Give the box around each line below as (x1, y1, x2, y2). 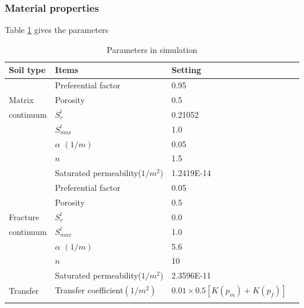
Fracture (9, 210, 39, 223)
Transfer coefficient (55, 284, 123, 296)
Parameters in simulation (106, 43, 198, 55)
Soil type (9, 64, 46, 76)
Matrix (9, 94, 34, 106)
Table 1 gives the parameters (5, 24, 109, 36)
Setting (171, 64, 202, 76)
